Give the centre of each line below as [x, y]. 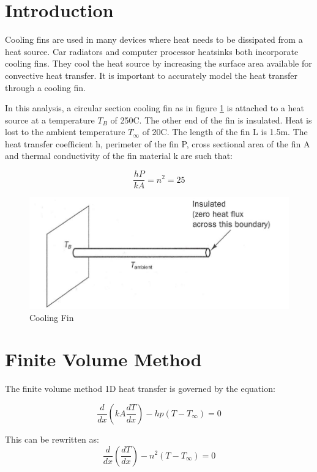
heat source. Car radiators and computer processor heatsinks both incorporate [152, 51]
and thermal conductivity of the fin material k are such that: [119, 156]
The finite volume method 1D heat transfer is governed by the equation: [140, 389]
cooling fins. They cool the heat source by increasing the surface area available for [158, 63]
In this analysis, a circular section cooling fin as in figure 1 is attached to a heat [155, 108]
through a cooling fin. [45, 87]
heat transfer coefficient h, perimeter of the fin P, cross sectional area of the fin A [158, 143]
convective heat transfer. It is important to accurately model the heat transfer [151, 75]
